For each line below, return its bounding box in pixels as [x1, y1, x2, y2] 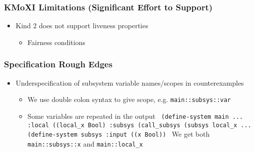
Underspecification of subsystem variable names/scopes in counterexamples [15, 77, 244, 88]
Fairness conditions [27, 37, 85, 47]
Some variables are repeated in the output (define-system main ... [27, 110, 243, 121]
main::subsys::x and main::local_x [27, 138, 143, 149]
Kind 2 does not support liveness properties [15, 20, 148, 31]
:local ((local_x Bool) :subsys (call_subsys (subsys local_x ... [27, 121, 252, 129]
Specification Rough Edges [4, 58, 113, 70]
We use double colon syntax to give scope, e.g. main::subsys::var [27, 94, 231, 104]
